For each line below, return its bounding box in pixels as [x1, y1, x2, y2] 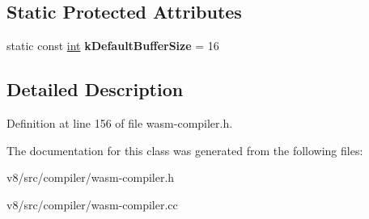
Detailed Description [6, 77, 184, 102]
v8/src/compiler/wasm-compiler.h [6, 169, 175, 186]
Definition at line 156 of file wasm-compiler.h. [6, 115, 233, 131]
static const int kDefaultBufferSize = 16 [6, 37, 219, 54]
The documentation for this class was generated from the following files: [6, 141, 363, 158]
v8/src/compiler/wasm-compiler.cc [6, 196, 178, 213]
